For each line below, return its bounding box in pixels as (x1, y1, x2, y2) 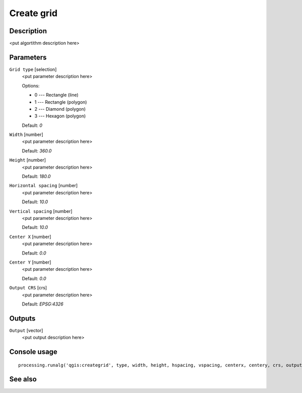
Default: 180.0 (22, 174, 51, 180)
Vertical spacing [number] (9, 208, 72, 214)
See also (9, 375, 37, 383)
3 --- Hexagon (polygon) (34, 113, 86, 119)
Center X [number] (9, 233, 51, 240)
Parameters (9, 53, 47, 61)
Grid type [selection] (9, 66, 57, 72)
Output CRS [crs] (9, 285, 47, 291)
